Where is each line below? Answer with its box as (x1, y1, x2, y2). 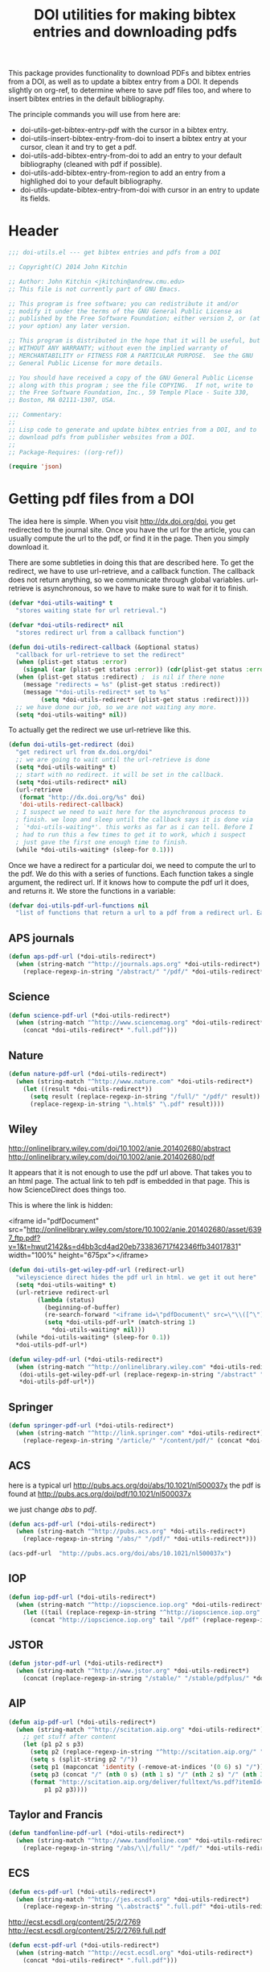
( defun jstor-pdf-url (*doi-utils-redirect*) (8, 1659, 163, 1667)
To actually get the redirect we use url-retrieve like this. (8, 725, 191, 735)
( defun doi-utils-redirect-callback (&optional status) (8, 643, 199, 651)
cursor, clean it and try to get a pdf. (19, 143, 137, 152)
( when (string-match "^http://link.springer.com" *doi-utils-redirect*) (15, 1429, 264, 1437)
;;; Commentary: (8, 411, 63, 419)
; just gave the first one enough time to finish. (15, 838, 189, 846)
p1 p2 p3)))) (43, 1785, 88, 1794)
